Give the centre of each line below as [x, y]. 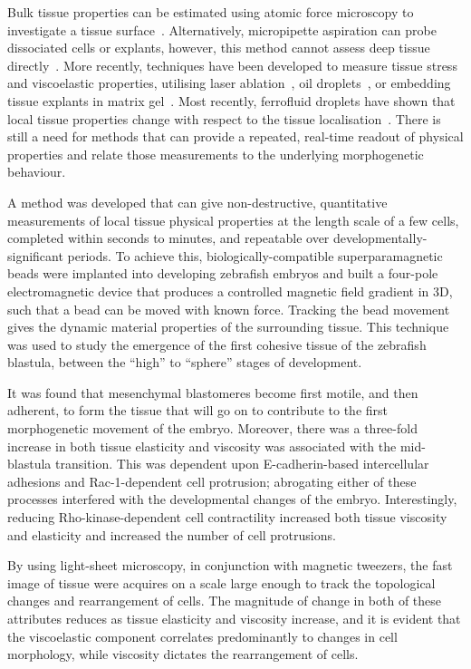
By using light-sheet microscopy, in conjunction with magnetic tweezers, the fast [230, 565]
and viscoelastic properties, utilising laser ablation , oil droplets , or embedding [229, 83]
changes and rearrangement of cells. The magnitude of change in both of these [225, 601]
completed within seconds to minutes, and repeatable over [168, 238]
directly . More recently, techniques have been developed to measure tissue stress [232, 65]
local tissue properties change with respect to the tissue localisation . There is [224, 118]
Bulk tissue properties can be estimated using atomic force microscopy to [211, 12]
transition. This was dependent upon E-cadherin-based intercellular [242, 464]
